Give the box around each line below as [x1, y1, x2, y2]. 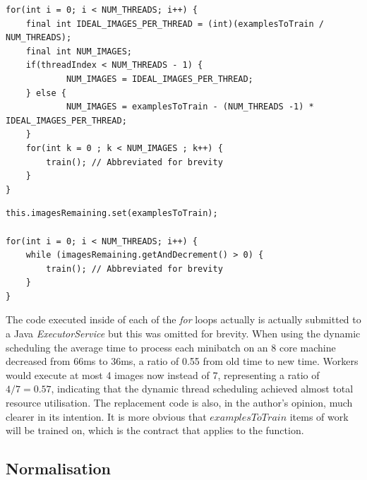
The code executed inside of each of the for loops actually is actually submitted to [6, 312, 361, 327]
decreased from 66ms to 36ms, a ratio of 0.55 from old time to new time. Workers [6, 354, 359, 368]
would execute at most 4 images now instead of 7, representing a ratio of [6, 367, 320, 382]
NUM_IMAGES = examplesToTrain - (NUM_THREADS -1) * [66, 102, 314, 112]
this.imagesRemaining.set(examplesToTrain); [6, 208, 218, 219]
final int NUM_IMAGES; [25, 46, 132, 56]
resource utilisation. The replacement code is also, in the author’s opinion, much [6, 395, 353, 410]
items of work [289, 409, 349, 424]
